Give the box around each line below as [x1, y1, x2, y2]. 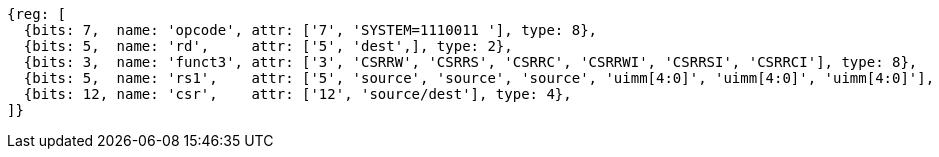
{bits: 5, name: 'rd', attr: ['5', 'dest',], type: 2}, [23, 38, 513, 54]
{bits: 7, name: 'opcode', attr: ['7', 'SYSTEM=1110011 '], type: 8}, [23, 22, 598, 38]
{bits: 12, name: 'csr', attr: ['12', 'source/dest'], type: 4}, [23, 86, 572, 102]
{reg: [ [7, 6, 67, 22]
